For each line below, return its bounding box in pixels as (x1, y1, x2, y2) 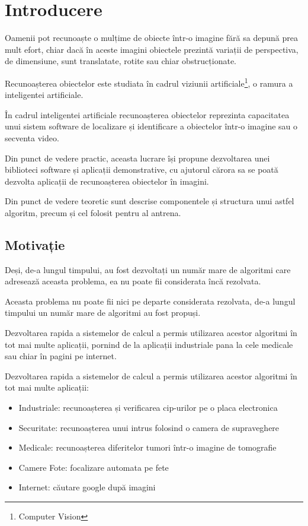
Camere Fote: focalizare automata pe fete (18, 461, 169, 473)
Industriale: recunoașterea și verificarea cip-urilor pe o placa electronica (18, 401, 278, 414)
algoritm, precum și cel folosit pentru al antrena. (5, 206, 181, 218)
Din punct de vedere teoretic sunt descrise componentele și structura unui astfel (5, 195, 294, 207)
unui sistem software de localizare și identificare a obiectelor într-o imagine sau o (5, 120, 298, 132)
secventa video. (5, 131, 59, 144)
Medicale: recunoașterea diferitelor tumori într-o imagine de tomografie (18, 441, 277, 454)
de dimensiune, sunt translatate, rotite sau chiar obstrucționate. (5, 55, 237, 67)
